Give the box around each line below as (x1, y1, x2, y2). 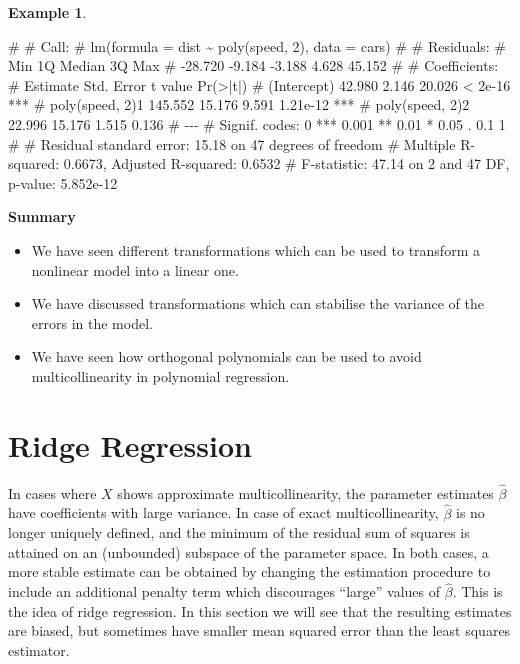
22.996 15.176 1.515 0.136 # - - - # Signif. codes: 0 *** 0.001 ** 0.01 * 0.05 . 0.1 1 (8, 113, 506, 134)
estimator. (8, 640, 70, 661)
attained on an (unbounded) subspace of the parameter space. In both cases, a (8, 541, 489, 562)
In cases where (8, 482, 97, 503)
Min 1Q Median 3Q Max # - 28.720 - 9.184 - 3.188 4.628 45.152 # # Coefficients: (8, 55, 499, 76)
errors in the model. (31, 312, 153, 333)
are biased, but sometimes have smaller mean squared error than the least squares (8, 620, 511, 641)
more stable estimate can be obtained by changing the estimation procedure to (8, 561, 491, 582)
